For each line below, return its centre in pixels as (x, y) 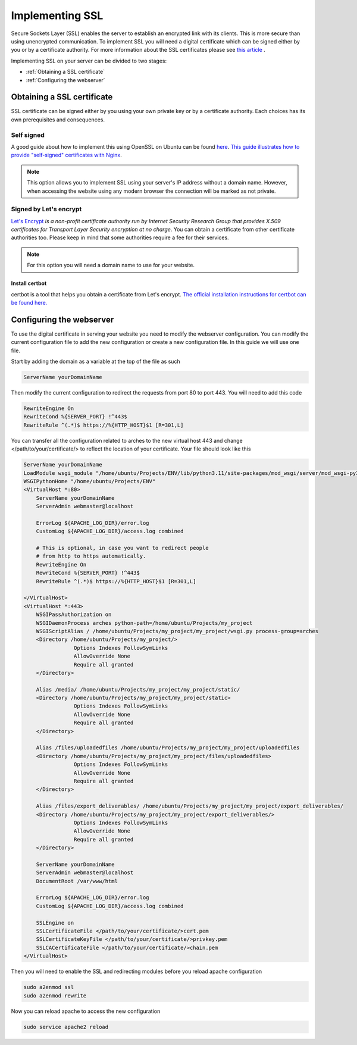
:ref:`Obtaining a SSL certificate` (65, 72)
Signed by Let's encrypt (46, 209)
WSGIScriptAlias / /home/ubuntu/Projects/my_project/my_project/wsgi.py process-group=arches (177, 631)
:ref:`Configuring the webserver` (65, 80)
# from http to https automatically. (91, 556)
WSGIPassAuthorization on (74, 615)
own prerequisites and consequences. (58, 120)
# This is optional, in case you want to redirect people (122, 548)
